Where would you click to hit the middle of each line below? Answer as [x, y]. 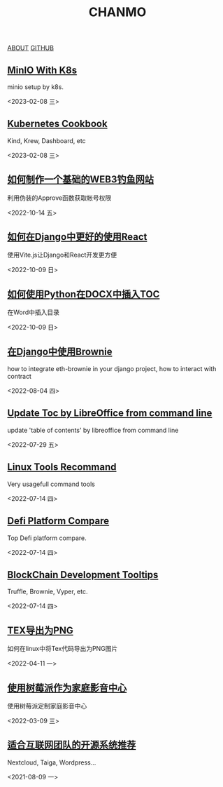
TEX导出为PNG [40, 630]
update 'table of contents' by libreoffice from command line [93, 430]
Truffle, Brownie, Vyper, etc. [48, 592]
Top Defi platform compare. [47, 538]
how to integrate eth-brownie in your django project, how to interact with [112, 369]
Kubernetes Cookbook [57, 124]
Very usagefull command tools [51, 484]
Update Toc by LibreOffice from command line [110, 413]
